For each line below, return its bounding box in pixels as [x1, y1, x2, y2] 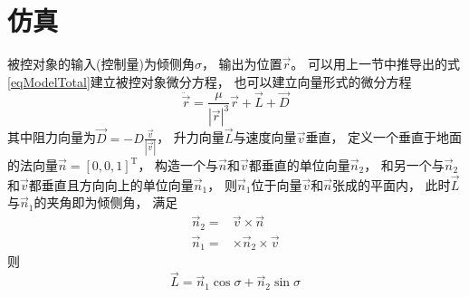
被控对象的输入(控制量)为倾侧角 [7, 54, 195, 73]
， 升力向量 [157, 128, 225, 147]
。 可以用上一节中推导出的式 [291, 54, 461, 73]
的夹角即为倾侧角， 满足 [33, 193, 178, 212]
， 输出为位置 [201, 54, 282, 73]
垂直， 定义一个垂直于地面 [305, 128, 463, 147]
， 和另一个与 [364, 156, 445, 174]
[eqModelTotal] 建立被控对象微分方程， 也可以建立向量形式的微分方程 [7, 72, 412, 91]
